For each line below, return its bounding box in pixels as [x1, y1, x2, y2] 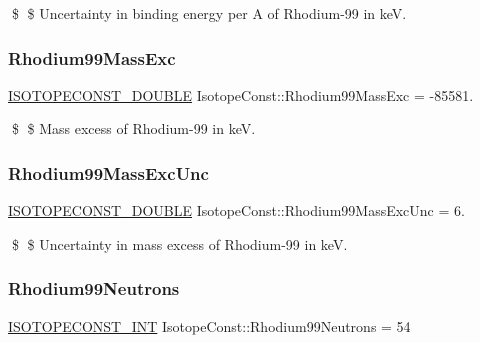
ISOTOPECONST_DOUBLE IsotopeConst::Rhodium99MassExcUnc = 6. [8, 200, 465, 221]
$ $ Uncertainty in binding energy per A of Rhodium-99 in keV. [11, 3, 407, 23]
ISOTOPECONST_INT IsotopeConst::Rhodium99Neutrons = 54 [8, 315, 411, 336]
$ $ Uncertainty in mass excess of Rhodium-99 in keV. [11, 233, 348, 254]
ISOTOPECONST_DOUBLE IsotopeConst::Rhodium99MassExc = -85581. [8, 84, 474, 105]
